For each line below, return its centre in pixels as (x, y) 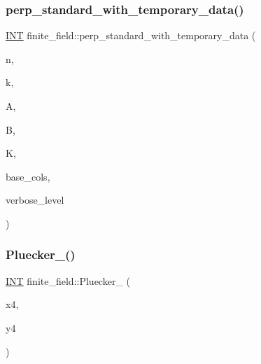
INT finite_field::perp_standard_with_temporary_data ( (131, 35)
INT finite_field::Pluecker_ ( (68, 280)
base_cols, (28, 176)
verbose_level (35, 200)
